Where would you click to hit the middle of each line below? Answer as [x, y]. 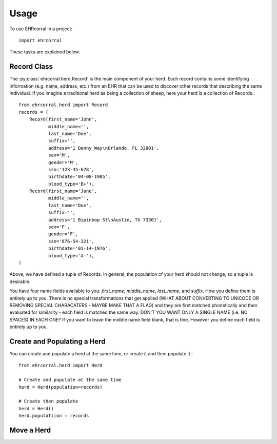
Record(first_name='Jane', [63, 191]
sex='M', [59, 155]
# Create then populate [48, 401]
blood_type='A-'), [71, 256]
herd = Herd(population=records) [61, 387]
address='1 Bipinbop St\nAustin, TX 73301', [105, 220]
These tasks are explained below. [45, 52]
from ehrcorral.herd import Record [63, 105]
